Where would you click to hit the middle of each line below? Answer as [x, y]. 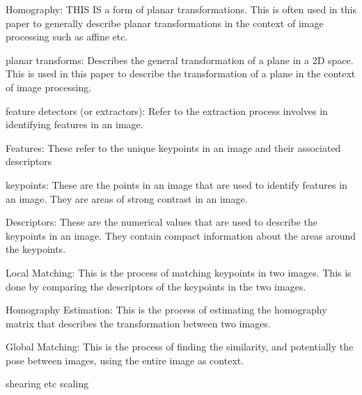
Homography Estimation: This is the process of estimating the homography [166, 310]
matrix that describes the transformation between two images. [138, 323]
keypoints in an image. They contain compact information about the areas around [181, 235]
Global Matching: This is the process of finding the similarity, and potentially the [180, 347]
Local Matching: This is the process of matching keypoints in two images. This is [179, 272]
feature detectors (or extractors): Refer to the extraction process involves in [167, 110]
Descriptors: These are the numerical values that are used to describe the [162, 222]
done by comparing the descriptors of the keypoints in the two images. [156, 286]
